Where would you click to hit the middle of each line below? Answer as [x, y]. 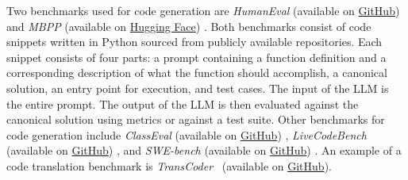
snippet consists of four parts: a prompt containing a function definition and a [196, 57]
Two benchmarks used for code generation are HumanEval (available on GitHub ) [203, 10]
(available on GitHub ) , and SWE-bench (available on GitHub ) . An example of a [204, 150]
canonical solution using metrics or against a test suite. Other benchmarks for [196, 119]
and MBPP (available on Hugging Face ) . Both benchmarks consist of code [189, 26]
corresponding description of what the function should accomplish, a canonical [197, 73]
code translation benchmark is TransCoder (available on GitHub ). [169, 165]
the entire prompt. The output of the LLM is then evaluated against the [183, 103]
